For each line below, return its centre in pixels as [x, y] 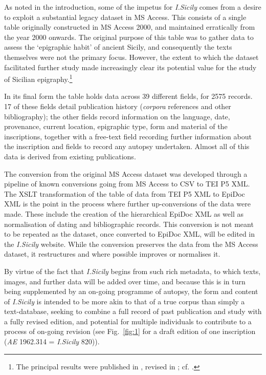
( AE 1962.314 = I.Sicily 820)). [52, 341]
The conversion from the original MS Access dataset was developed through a [126, 173]
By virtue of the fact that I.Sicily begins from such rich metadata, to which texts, [132, 271]
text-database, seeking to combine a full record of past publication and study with [133, 311]
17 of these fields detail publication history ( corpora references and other [118, 106]
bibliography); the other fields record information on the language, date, [117, 116]
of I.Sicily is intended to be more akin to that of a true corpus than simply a [125, 301]
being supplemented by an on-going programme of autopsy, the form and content [131, 291]
